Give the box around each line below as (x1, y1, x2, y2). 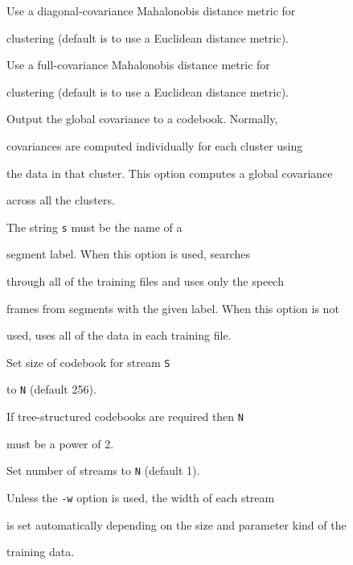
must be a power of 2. (6, 435, 114, 452)
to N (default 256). (6, 381, 96, 398)
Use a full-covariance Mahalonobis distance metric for (6, 56, 270, 73)
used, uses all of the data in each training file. (6, 327, 232, 344)
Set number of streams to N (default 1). (6, 462, 200, 479)
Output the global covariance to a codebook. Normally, (6, 110, 278, 127)
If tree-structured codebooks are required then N (6, 408, 244, 425)
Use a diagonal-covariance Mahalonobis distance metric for (6, 2, 296, 19)
